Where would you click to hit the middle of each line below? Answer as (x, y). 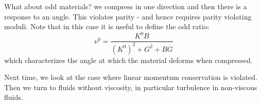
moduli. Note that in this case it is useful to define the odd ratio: (107, 26)
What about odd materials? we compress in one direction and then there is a (126, 6)
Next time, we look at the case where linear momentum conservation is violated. (131, 77)
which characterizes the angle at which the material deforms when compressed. (128, 60)
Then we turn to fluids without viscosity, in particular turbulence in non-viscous (131, 87)
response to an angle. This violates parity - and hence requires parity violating (128, 16)
